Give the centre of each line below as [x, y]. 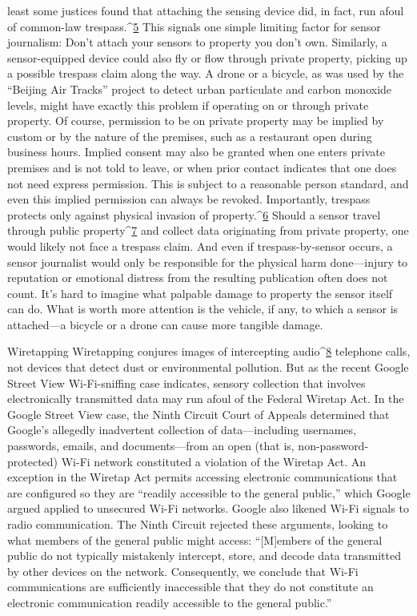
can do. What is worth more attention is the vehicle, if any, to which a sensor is [203, 309]
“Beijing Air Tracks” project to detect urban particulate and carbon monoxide [200, 89]
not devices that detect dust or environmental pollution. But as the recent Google [208, 367]
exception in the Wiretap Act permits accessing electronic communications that [202, 477]
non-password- [333, 446]
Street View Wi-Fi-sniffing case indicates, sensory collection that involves [186, 382]
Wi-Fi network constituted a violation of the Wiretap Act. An [214, 461]
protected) [33, 461]
